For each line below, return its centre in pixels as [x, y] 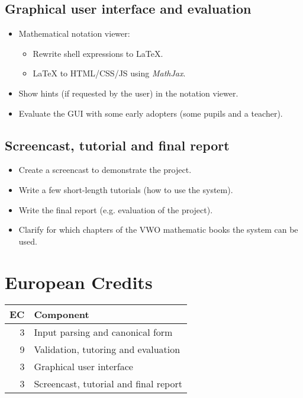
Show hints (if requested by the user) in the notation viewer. [128, 93]
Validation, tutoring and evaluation [107, 349]
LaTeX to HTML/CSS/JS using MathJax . [109, 73]
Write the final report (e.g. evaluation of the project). [116, 209]
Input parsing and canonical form [103, 332]
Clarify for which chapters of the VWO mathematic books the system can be [158, 230]
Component [62, 314]
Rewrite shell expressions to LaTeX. [98, 53]
